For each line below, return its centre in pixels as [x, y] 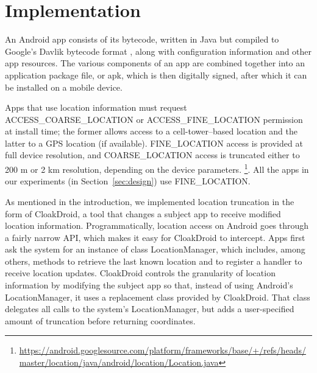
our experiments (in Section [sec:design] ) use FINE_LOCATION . [128, 181]
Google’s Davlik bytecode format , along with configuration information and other [158, 51]
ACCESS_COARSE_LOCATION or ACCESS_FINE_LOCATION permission [154, 119]
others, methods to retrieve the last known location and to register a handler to [154, 261]
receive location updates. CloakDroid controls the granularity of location [140, 273]
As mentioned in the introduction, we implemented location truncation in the [150, 201]
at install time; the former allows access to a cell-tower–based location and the [151, 131]
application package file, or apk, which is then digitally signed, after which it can [156, 75]
